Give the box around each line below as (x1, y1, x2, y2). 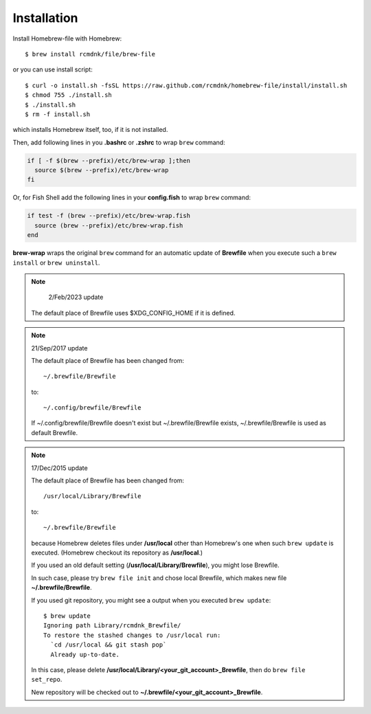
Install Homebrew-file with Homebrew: (12, 34, 122, 43)
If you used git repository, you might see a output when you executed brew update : (31, 596, 271, 604)
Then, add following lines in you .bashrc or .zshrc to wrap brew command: (12, 138, 226, 146)
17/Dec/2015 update (31, 464, 89, 472)
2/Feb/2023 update (48, 293, 104, 302)
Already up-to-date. (50, 650, 120, 658)
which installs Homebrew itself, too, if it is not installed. (12, 126, 168, 134)
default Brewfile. (31, 428, 78, 436)
